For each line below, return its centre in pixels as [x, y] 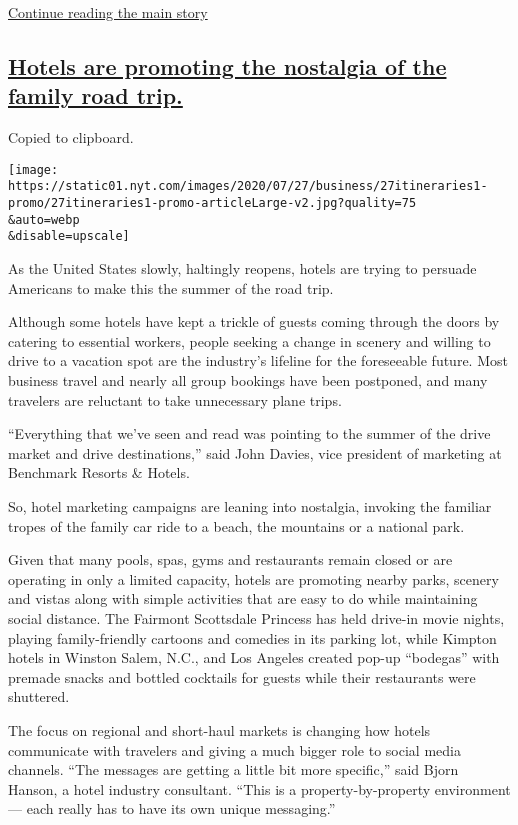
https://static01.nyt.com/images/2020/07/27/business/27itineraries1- [248, 186]
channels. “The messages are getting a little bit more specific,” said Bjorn [233, 769]
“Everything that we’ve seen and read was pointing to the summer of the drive [249, 433]
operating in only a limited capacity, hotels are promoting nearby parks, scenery [253, 578]
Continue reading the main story [108, 12]
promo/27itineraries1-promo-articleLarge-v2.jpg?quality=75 [212, 203]
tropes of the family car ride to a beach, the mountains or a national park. [236, 525]
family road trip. [95, 95]
